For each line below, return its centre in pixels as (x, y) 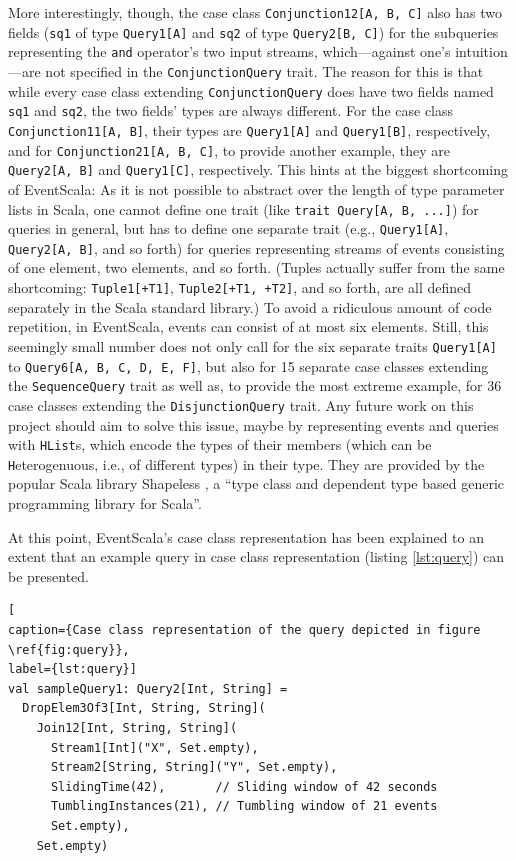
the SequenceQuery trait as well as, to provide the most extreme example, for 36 (255, 385)
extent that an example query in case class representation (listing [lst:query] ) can (256, 556)
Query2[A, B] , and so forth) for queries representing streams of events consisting (256, 247)
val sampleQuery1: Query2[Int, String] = (148, 688)
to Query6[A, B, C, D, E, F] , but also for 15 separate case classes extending (248, 365)
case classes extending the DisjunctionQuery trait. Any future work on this (241, 404)
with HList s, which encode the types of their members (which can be (220, 444)
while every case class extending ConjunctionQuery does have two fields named (251, 90)
